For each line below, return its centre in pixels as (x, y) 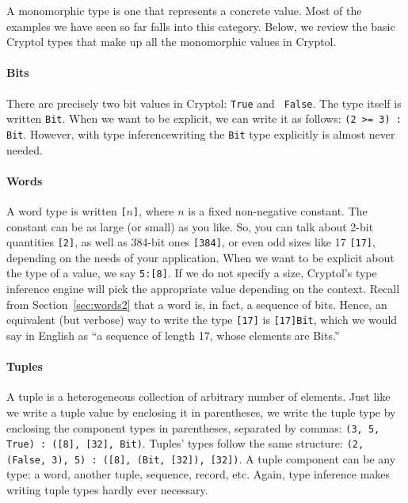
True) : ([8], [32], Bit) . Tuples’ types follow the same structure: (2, (185, 443)
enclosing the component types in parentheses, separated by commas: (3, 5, (193, 427)
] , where (154, 210)
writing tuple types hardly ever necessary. (107, 490)
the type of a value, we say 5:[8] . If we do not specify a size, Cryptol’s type (192, 273)
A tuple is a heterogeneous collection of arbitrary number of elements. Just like (198, 396)
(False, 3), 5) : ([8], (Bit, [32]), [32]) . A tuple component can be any (201, 458)
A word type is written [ (67, 210)
